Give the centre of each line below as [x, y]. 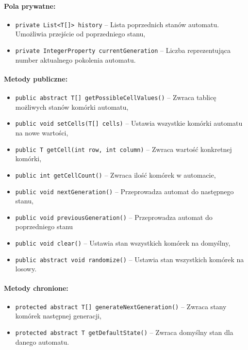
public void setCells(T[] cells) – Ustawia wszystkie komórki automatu [129, 123]
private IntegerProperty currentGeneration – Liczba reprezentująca [123, 50]
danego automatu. [42, 342]
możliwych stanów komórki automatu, [72, 107]
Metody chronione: [36, 288]
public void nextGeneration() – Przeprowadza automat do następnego [124, 191]
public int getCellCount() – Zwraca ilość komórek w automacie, [116, 175]
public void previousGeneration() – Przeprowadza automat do [114, 217]
